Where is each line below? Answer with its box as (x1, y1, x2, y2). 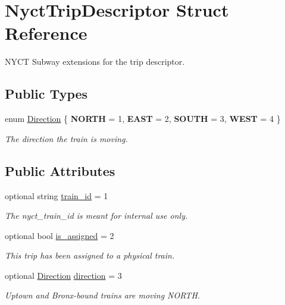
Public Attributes (5, 161, 115, 180)
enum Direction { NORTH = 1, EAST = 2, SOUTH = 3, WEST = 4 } (5, 112, 281, 125)
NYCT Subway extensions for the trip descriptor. (5, 55, 185, 68)
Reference (5, 21, 87, 45)
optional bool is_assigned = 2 (5, 229, 114, 241)
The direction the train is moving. (5, 132, 128, 144)
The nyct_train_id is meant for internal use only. (5, 209, 188, 222)
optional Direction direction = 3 (5, 269, 122, 281)
